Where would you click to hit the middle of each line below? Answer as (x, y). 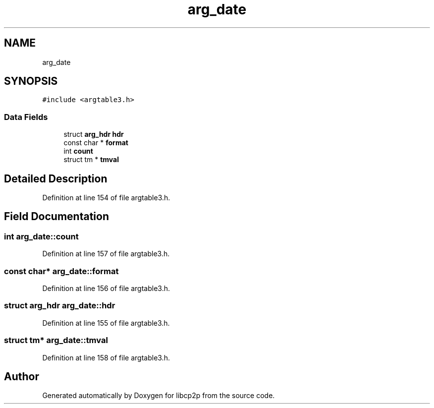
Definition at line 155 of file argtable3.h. (106, 323)
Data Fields (26, 117)
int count (78, 151)
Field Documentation (56, 217)
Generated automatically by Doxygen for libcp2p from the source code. (159, 396)
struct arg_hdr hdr (94, 134)
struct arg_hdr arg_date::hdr (60, 306)
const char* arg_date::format (61, 271)
